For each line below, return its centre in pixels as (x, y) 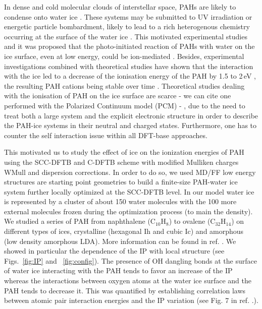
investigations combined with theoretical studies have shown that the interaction (129, 66)
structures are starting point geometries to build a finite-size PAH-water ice (121, 182)
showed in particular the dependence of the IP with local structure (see (114, 251)
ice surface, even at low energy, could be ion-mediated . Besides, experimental (124, 56)
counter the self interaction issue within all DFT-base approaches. (106, 135)
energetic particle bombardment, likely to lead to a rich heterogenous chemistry (127, 26)
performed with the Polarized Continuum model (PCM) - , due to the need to (125, 105)
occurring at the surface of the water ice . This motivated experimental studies (126, 36)
